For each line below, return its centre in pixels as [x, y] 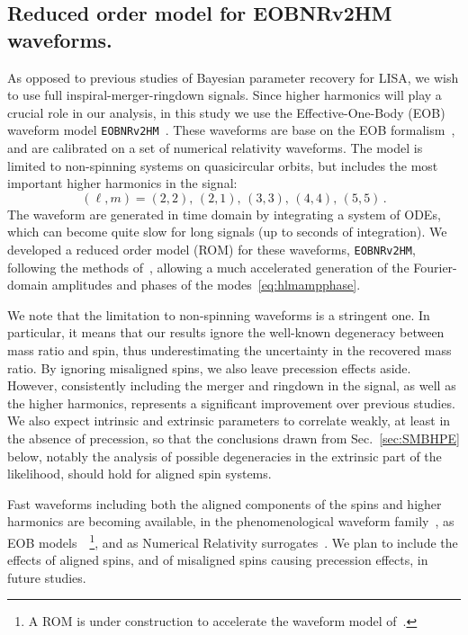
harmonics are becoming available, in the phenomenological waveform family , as [231, 521]
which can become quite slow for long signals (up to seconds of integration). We [227, 232]
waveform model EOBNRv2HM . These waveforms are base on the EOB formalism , [231, 130]
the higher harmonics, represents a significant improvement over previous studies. [231, 402]
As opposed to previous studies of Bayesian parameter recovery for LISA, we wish [233, 77]
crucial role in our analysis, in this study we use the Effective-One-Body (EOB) [226, 112]
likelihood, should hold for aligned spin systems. [139, 474]
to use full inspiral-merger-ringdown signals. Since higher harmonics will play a [225, 95]
